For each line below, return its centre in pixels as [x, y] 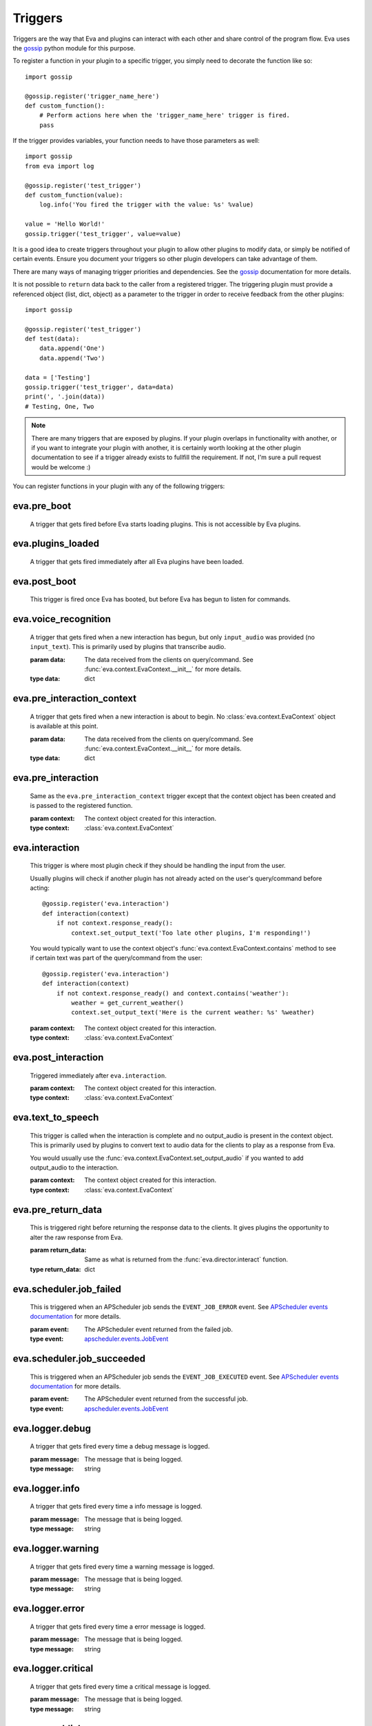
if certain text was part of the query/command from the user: [116, 958]
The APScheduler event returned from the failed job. [159, 1329]
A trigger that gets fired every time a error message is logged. [118, 1627]
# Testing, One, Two [60, 406]
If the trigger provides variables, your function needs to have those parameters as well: [136, 141]
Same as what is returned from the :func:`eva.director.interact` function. [186, 1259]
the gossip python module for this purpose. [74, 48]
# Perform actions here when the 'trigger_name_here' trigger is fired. [165, 115]
